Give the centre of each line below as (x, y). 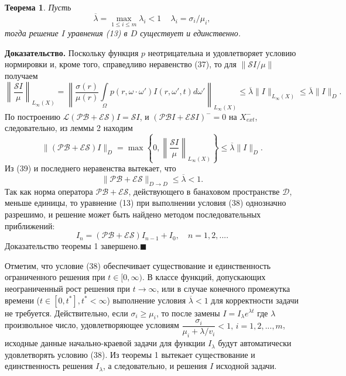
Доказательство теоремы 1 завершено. (72, 246)
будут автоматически (255, 343)
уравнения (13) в (98, 33)
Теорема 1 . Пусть (38, 7)
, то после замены (188, 313)
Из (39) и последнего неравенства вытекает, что (90, 168)
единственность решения (49, 366)
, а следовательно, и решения (155, 366)
